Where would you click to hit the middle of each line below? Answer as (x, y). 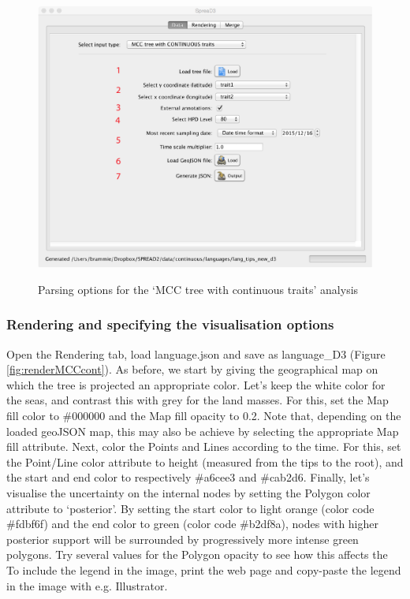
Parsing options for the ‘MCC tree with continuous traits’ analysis (198, 289)
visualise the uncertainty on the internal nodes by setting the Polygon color (188, 493)
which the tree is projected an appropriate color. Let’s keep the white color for (196, 384)
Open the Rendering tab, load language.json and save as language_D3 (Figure (196, 353)
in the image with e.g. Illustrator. (87, 585)
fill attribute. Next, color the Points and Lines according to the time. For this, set (204, 446)
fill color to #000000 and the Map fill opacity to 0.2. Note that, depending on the (204, 416)
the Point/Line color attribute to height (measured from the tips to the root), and (205, 461)
